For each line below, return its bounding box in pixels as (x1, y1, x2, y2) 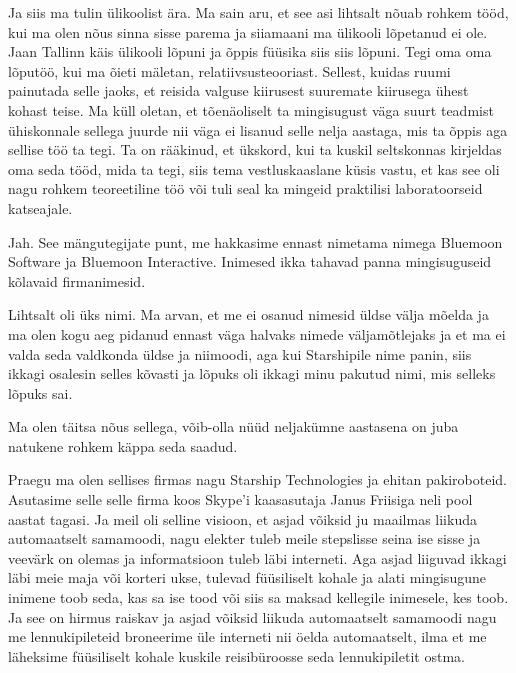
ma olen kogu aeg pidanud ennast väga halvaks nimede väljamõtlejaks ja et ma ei (8, 323, 506, 344)
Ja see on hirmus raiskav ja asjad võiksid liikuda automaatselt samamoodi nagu (8, 606, 497, 627)
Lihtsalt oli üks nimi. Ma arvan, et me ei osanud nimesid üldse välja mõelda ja (8, 304, 489, 325)
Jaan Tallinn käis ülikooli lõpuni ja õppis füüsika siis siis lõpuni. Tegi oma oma (8, 41, 492, 62)
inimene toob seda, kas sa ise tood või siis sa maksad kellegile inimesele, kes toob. (8, 587, 509, 608)
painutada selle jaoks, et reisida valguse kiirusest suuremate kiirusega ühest (8, 80, 469, 101)
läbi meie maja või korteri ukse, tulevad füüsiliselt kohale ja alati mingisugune (8, 567, 486, 588)
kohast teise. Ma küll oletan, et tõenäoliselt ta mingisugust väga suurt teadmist (8, 99, 494, 120)
